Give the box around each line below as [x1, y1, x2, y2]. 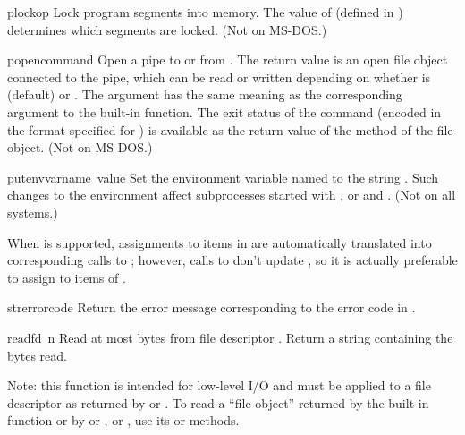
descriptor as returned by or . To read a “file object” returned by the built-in [7, 393, 429, 412]
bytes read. [7, 345, 68, 364]
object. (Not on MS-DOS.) [7, 138, 153, 157]
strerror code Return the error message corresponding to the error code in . [7, 298, 416, 317]
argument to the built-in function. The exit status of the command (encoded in [7, 102, 442, 121]
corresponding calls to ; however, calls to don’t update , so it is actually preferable [7, 251, 458, 269]
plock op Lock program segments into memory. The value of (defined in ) [7, 3, 403, 21]
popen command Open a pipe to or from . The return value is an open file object [7, 50, 448, 69]
